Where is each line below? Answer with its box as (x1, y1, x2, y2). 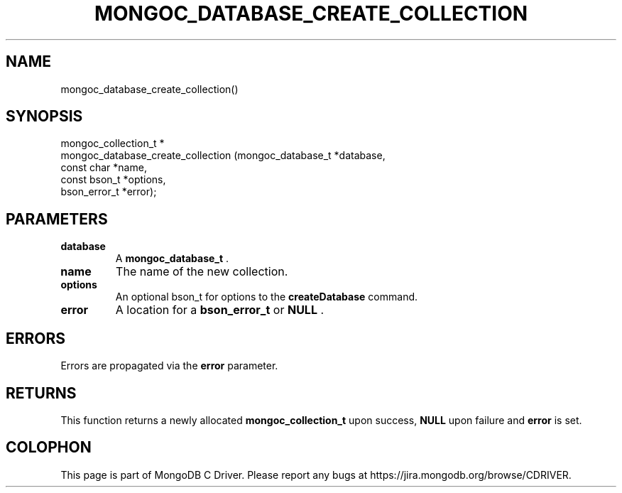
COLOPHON (6, 438, 92, 457)
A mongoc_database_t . (115, 252, 229, 265)
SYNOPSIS (6, 107, 83, 126)
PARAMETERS (6, 210, 108, 228)
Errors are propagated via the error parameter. (60, 359, 278, 372)
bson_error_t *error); (60, 185, 157, 198)
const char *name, (60, 161, 147, 174)
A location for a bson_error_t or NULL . (115, 303, 324, 318)
